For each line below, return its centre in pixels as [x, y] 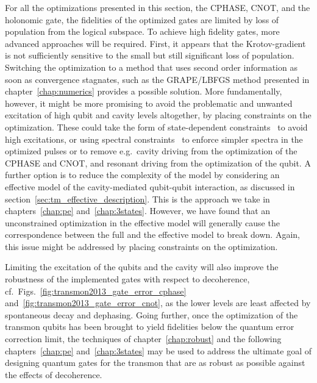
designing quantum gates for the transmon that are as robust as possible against [155, 363]
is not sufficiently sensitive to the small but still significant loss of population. [150, 55]
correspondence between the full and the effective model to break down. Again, [152, 234]
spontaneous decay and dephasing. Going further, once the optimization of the [151, 314]
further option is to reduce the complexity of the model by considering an [142, 175]
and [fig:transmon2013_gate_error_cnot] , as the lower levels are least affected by [158, 303]
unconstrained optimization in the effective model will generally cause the [142, 222]
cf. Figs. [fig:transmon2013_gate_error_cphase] [96, 291]
